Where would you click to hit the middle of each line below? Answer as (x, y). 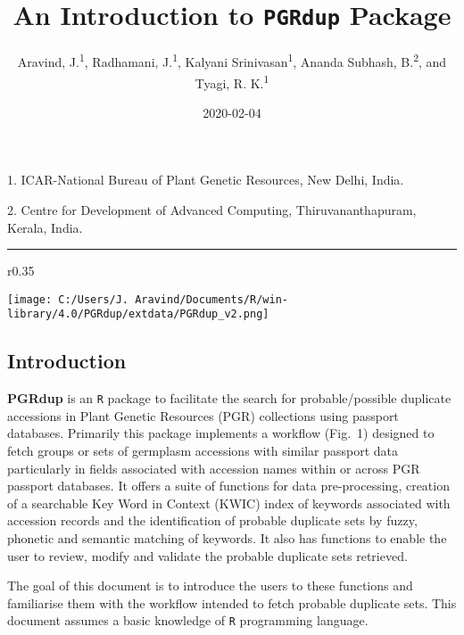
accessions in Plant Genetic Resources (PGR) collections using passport (203, 415)
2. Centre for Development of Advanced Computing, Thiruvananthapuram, (212, 209)
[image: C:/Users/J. (68, 299)
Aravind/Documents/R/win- (211, 299)
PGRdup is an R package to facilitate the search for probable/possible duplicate (229, 398)
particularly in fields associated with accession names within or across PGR (214, 468)
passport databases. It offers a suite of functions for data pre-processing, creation (228, 486)
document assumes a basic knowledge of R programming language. (188, 620)
